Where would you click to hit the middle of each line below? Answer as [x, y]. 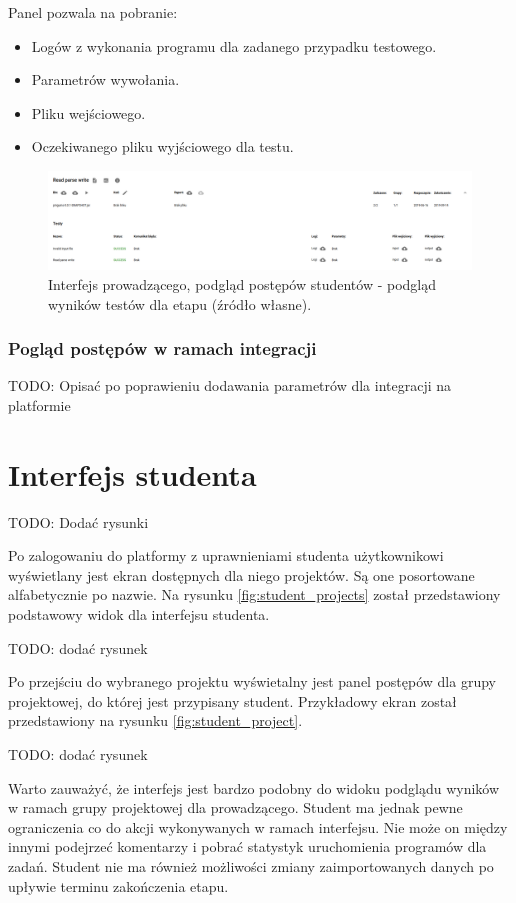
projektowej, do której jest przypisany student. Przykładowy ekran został [232, 700]
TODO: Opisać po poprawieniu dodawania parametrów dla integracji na [230, 385]
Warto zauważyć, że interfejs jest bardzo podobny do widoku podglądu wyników [254, 787]
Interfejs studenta [132, 473]
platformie [39, 404]
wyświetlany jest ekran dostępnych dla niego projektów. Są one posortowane [241, 574]
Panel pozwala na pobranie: [93, 12]
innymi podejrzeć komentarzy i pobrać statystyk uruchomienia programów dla [247, 846]
